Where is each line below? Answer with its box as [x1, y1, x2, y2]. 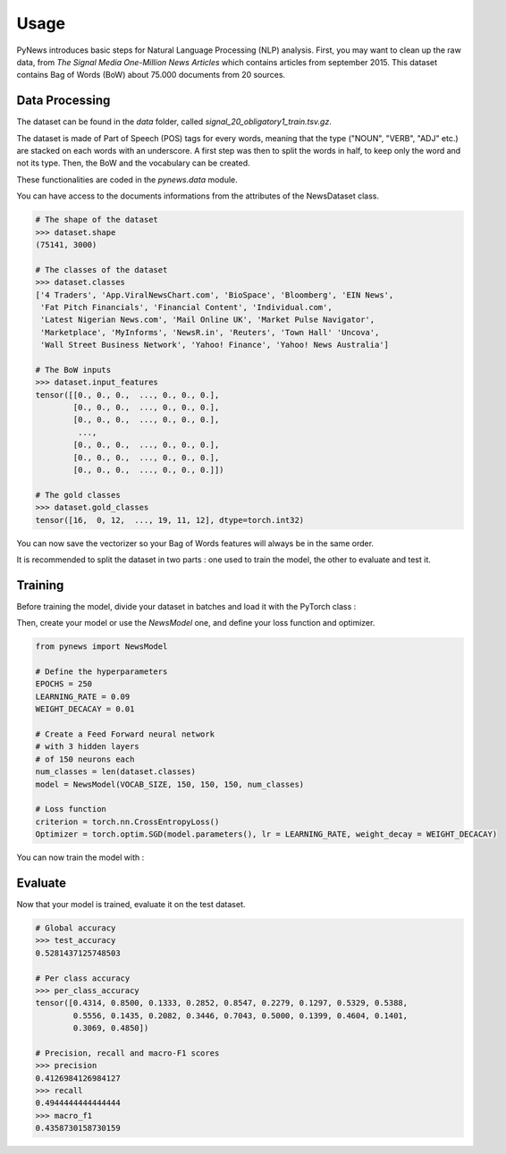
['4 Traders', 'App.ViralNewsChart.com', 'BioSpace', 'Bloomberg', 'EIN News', [35, 290, 394, 299]
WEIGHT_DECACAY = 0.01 [35, 704, 135, 714]
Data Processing [16, 93, 111, 108]
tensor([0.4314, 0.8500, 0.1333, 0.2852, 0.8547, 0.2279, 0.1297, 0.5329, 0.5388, [35, 998, 409, 1008]
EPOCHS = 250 [35, 679, 93, 689]
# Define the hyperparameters [35, 666, 168, 677]
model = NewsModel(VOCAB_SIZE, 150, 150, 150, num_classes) [35, 779, 305, 789]
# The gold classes [35, 490, 121, 500]
